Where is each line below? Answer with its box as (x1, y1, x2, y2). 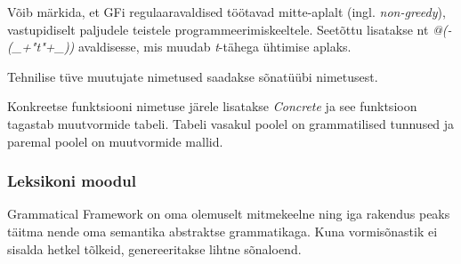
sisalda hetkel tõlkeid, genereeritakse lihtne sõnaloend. (7, 239, 302, 258)
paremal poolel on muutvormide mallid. (7, 132, 223, 150)
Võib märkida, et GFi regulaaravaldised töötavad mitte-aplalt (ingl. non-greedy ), (7, 3, 446, 20)
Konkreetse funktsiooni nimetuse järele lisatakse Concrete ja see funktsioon (7, 97, 417, 116)
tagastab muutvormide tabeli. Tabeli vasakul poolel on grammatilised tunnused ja (7, 114, 455, 132)
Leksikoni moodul (7, 170, 136, 192)
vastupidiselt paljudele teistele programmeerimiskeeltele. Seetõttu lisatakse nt (7, 20, 429, 38)
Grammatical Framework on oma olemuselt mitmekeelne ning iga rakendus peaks (7, 204, 450, 223)
